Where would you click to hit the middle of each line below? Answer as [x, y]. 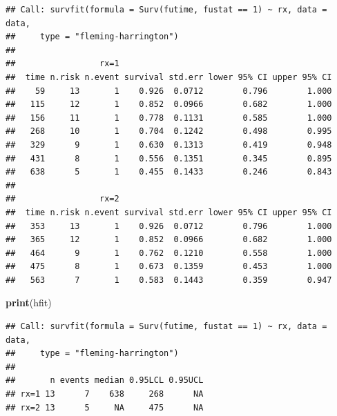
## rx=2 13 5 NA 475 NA [105, 407]
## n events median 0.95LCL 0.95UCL [105, 380]
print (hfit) [29, 303]
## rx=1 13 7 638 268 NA [105, 394]
